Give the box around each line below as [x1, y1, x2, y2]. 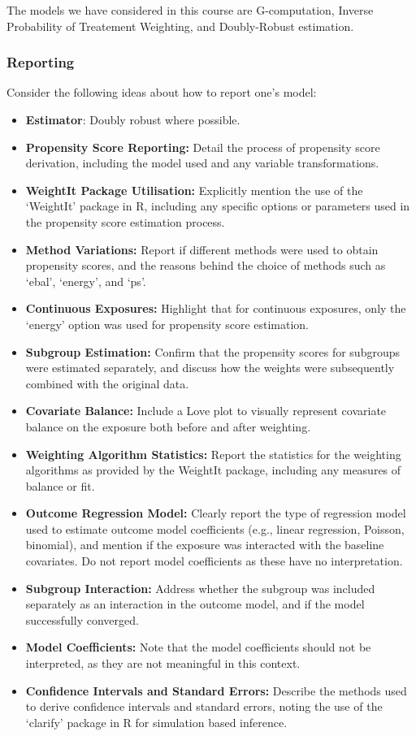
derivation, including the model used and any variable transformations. [25, 154, 379, 171]
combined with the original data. [25, 374, 189, 392]
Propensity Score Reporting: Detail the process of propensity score [25, 138, 380, 155]
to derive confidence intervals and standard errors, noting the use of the [25, 698, 383, 715]
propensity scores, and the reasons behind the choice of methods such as [25, 257, 386, 274]
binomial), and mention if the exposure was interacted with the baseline [25, 536, 384, 553]
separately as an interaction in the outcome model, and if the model [25, 595, 365, 613]
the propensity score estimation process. [25, 213, 225, 230]
